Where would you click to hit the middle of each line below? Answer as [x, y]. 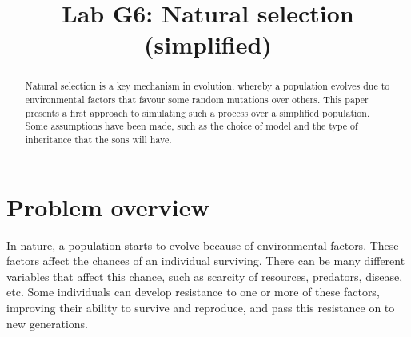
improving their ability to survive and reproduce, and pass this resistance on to [201, 307]
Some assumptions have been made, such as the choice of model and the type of [192, 126]
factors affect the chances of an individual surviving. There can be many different [206, 261]
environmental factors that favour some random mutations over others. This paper [197, 100]
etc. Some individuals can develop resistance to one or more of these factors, [193, 292]
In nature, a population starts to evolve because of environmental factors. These [203, 245]
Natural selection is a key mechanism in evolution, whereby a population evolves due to [207, 86]
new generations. [48, 323]
